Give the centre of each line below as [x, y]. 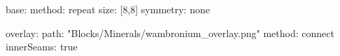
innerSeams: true [42, 47]
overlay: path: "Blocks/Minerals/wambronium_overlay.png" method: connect [170, 33]
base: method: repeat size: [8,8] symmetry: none [108, 9]
